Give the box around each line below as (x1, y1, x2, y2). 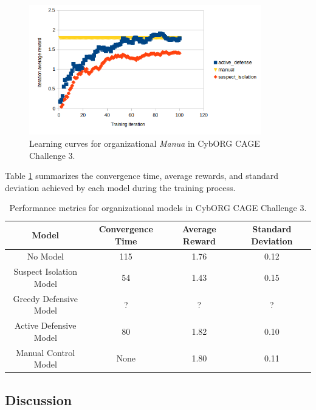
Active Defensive (15, 319, 77, 332)
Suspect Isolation (13, 265, 77, 278)
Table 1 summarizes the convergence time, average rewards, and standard (5, 169, 279, 182)
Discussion (5, 390, 72, 409)
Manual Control (16, 346, 75, 358)
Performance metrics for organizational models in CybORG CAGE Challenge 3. (9, 201, 307, 214)
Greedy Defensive (13, 292, 78, 304)
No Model (27, 250, 64, 263)
